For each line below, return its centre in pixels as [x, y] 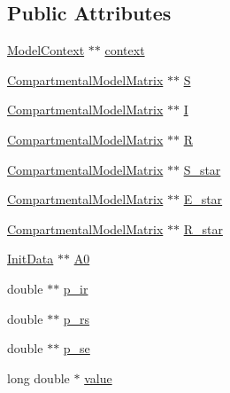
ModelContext [46, 50]
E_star [203, 199]
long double [38, 377]
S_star [202, 169]
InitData [31, 259]
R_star [203, 228]
